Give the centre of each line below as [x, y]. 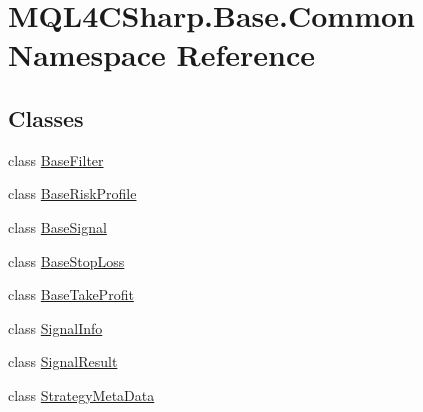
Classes [46, 117]
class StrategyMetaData [81, 394]
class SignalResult [63, 361]
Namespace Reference [161, 54]
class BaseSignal [57, 226]
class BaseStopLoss [66, 260]
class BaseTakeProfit [71, 294]
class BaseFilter [56, 159]
